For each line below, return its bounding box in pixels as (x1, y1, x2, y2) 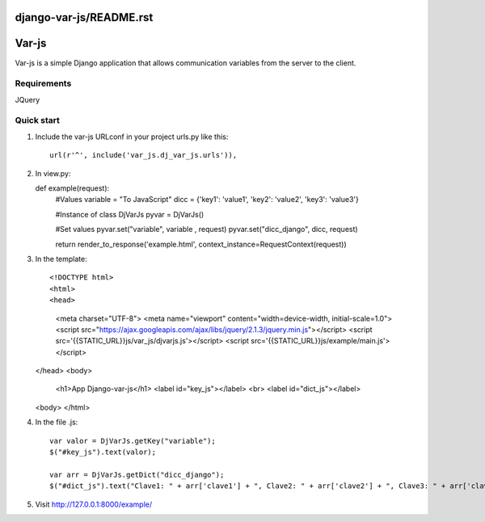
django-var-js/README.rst (15, 11, 154, 24)
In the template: (35, 254, 88, 263)
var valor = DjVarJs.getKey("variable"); (49, 436, 216, 445)
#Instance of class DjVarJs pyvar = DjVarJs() (55, 209, 205, 219)
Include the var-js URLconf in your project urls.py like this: (35, 132, 229, 141)
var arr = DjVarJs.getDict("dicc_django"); (49, 469, 225, 479)
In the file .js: (35, 417, 78, 427)
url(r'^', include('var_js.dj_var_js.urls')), (49, 150, 238, 160)
